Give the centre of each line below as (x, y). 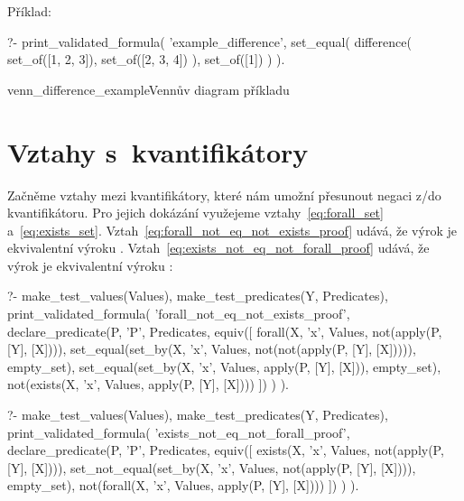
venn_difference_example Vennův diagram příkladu (148, 89)
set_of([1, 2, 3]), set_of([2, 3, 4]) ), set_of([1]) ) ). (146, 59)
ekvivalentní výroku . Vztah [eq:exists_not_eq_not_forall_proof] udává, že (218, 248)
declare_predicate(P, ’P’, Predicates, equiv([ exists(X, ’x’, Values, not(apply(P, (226, 450)
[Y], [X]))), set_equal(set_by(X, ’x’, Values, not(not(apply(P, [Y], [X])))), (212, 349)
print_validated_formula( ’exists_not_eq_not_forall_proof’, (179, 432)
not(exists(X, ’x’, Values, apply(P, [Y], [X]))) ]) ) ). (148, 384)
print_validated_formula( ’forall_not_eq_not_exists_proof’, (179, 314)
